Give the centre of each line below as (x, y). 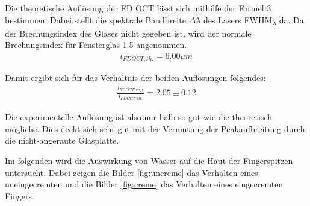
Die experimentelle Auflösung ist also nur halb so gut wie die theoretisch (139, 117)
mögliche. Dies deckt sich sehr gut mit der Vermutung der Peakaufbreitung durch (155, 128)
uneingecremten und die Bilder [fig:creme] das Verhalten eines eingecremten (144, 184)
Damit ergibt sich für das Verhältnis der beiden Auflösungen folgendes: (135, 78)
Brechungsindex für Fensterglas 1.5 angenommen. (96, 45)
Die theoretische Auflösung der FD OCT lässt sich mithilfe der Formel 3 (138, 8)
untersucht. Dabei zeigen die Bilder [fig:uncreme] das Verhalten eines (132, 172)
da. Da (291, 20)
